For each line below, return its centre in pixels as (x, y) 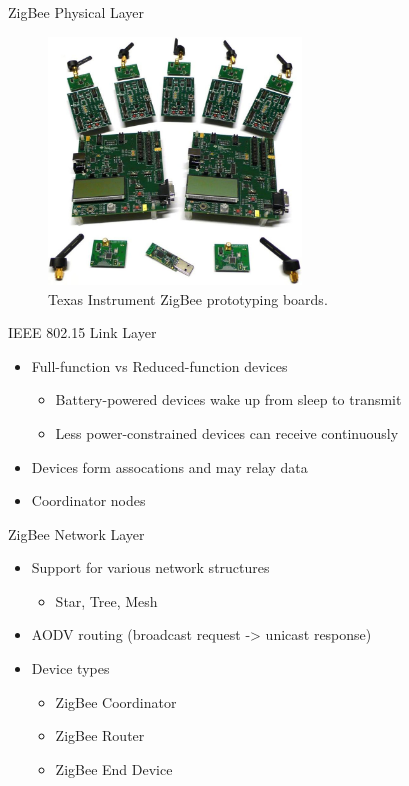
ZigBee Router (100, 735)
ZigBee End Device (114, 768)
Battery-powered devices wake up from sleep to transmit (228, 399)
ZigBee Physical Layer (76, 12)
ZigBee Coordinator (116, 701)
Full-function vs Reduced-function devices (159, 365)
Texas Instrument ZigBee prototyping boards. (188, 298)
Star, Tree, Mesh (106, 600)
